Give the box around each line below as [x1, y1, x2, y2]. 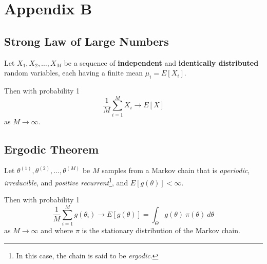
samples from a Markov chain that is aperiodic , [102, 165, 250, 176]
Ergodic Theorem [4, 141, 99, 157]
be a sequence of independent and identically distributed [64, 57, 259, 68]
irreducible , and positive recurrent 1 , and [4, 176, 128, 187]
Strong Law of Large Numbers [4, 33, 169, 49]
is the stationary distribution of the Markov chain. [82, 225, 240, 236]
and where [41, 225, 73, 236]
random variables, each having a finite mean [4, 67, 143, 78]
